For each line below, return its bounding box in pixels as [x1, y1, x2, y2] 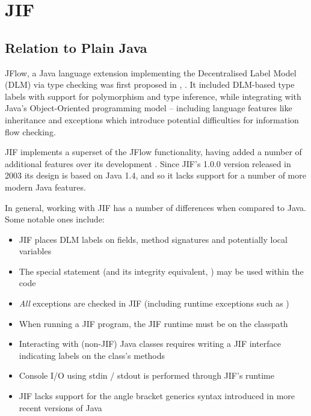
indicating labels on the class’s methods [19, 349, 165, 361]
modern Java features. [5, 180, 86, 193]
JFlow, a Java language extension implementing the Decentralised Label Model [5, 66, 297, 79]
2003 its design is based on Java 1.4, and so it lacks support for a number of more [5, 169, 306, 182]
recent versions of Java [19, 401, 102, 414]
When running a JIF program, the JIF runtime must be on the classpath [19, 317, 288, 329]
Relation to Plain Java [5, 38, 147, 57]
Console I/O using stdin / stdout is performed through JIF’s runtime [19, 369, 274, 382]
